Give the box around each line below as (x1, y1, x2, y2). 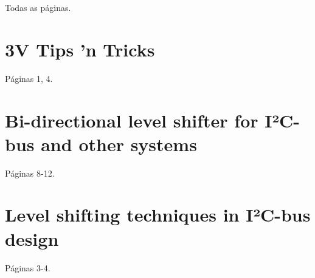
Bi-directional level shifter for (5, 107, 258, 132)
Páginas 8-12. (5, 166, 55, 179)
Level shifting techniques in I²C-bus (5, 202, 311, 227)
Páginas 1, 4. (5, 72, 53, 84)
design (5, 226, 59, 251)
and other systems (41, 131, 197, 156)
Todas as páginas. (5, 1, 71, 13)
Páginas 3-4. (5, 261, 50, 274)
